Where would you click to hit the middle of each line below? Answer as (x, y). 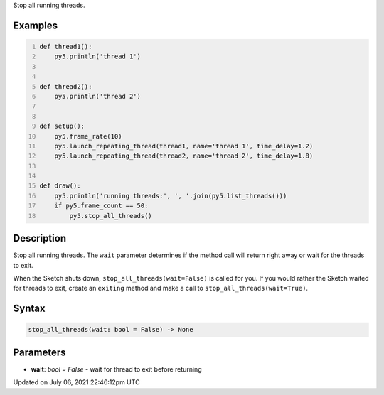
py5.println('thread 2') (98, 96)
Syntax (29, 309)
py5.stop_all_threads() (111, 216)
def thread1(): (66, 47)
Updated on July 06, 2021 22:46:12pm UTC (76, 382)
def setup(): (62, 126)
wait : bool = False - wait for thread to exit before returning (116, 369)
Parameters (39, 352)
